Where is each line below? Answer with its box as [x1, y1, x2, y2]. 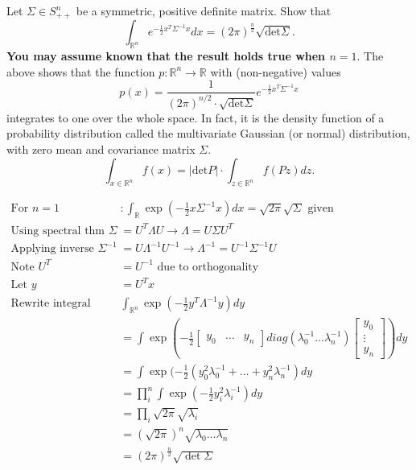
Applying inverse [10, 243, 94, 255]
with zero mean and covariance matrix [6, 141, 196, 158]
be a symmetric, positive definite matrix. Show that [76, 2, 332, 19]
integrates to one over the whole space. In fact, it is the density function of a [6, 109, 385, 126]
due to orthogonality [157, 261, 259, 273]
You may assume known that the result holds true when [6, 47, 326, 64]
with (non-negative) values [210, 63, 341, 80]
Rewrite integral [10, 298, 91, 310]
